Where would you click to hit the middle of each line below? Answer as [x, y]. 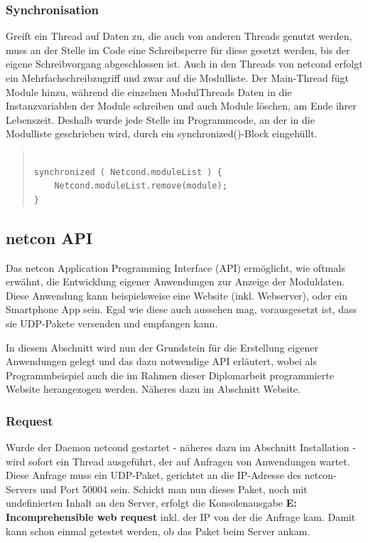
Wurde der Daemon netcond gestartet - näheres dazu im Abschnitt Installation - [181, 447]
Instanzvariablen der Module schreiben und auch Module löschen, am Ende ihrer [181, 106]
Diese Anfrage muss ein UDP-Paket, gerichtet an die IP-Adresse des [154, 475]
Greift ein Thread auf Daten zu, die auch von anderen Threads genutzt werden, [179, 36]
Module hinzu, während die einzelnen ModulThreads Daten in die [149, 91]
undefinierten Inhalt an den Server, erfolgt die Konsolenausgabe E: [151, 503]
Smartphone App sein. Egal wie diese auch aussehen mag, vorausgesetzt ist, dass [182, 309]
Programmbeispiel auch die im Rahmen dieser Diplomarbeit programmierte [170, 375]
